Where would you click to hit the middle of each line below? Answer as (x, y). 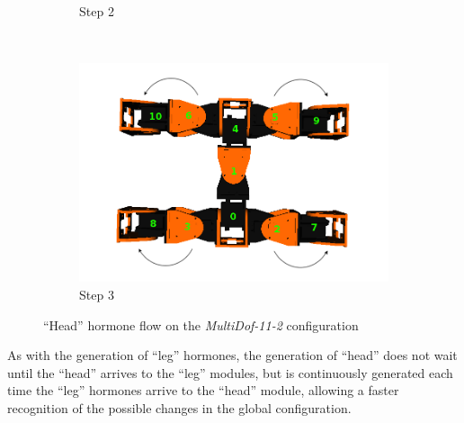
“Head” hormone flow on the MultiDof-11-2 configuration (201, 324)
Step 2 (97, 11)
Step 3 (97, 294)
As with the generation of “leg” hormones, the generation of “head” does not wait (232, 355)
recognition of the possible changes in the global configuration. (179, 407)
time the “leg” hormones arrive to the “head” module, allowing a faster (203, 390)
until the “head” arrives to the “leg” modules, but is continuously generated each (230, 372)
